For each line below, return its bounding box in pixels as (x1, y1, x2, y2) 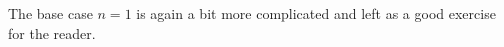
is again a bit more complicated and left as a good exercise (136, 3, 496, 23)
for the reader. (8, 22, 96, 43)
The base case (8, 3, 93, 23)
